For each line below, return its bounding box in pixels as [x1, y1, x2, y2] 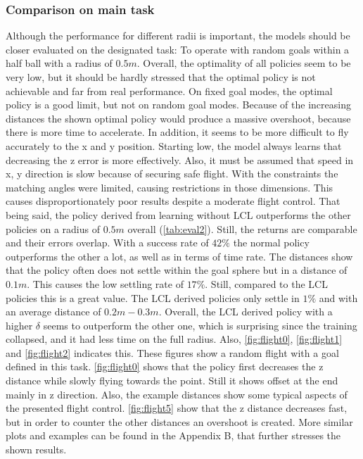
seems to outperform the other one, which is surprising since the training [43, 317, 357, 332]
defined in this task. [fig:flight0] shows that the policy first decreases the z [6, 359, 324, 374]
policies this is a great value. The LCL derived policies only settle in [6, 290, 300, 305]
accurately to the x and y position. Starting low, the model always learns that [6, 138, 342, 153]
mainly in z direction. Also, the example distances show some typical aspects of [6, 386, 348, 401]
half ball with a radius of [6, 56, 113, 70]
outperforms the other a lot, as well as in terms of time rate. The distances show [6, 249, 353, 263]
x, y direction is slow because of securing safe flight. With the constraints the [6, 166, 338, 181]
